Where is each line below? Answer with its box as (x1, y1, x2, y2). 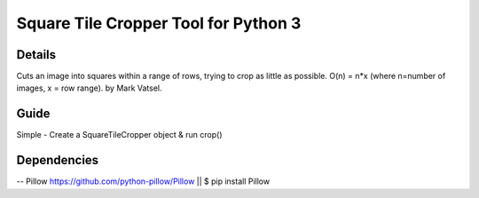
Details (16, 47, 57, 62)
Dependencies (16, 153, 99, 168)
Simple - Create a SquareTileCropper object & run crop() (16, 130, 223, 140)
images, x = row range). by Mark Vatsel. (16, 83, 163, 93)
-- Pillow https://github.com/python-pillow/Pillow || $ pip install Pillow (16, 176, 271, 186)
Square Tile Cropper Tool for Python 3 (16, 13, 302, 33)
